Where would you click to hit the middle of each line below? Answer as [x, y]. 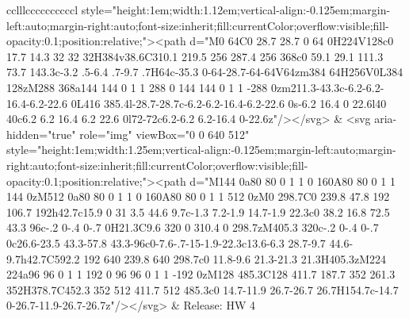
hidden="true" [41, 134]
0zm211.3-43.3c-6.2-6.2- [327, 87]
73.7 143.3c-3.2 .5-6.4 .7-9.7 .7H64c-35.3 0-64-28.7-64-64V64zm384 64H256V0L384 [205, 72]
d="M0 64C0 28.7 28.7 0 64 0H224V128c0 [292, 41]
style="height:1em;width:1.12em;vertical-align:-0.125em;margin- [236, 10]
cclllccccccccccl [42, 10]
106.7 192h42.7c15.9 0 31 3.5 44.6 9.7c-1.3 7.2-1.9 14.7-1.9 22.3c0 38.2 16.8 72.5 [198, 211]
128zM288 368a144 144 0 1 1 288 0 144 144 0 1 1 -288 [137, 87]
